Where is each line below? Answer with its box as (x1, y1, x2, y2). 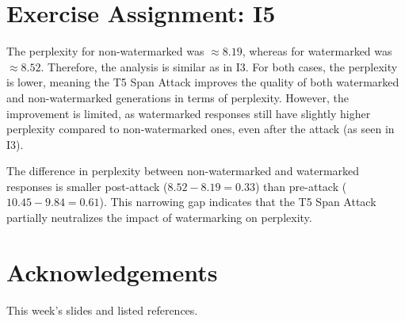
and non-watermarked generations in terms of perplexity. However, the (6, 89, 350, 105)
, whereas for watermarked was (242, 43, 392, 59)
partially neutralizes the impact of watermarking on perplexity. (6, 209, 312, 226)
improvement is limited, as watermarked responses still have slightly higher (6, 105, 371, 121)
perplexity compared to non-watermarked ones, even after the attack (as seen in (6, 120, 395, 137)
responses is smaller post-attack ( (6, 178, 168, 194)
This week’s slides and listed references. (6, 301, 198, 318)
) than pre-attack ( (255, 178, 347, 194)
